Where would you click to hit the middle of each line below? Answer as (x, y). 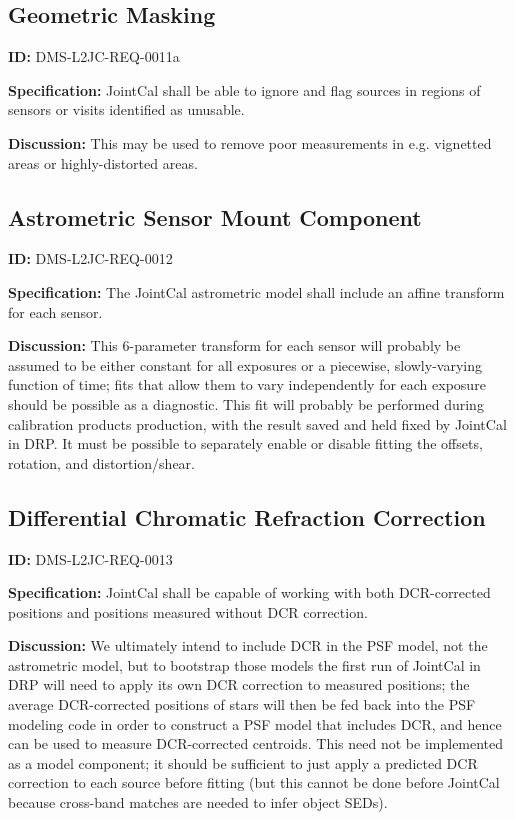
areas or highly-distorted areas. (103, 162)
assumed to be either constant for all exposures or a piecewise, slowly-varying (245, 364)
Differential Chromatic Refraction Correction (247, 516)
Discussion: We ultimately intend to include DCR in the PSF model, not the (248, 645)
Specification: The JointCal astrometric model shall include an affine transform (256, 291)
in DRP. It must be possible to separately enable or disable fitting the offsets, (245, 443)
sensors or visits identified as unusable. (126, 109)
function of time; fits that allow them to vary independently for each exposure (247, 384)
